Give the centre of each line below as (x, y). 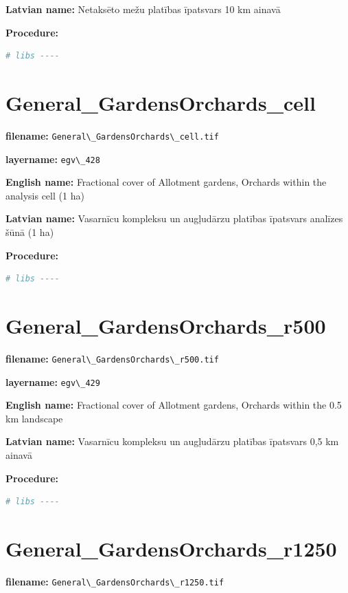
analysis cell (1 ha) (45, 195)
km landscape (34, 418)
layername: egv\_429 (53, 381)
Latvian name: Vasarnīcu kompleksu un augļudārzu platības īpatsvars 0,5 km (172, 441)
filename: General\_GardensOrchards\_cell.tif (112, 135)
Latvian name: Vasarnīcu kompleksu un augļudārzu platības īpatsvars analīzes (174, 218)
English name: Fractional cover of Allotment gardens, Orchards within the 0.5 (174, 405)
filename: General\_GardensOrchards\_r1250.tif (115, 581)
